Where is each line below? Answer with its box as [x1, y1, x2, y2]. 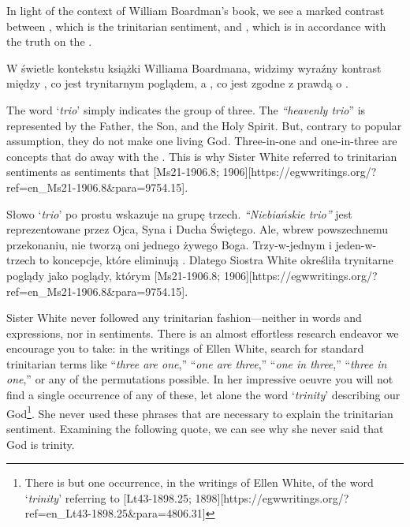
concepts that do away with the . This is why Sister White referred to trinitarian [6, 148, 397, 164]
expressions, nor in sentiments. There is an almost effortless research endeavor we [6, 324, 399, 341]
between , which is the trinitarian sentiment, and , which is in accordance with [6, 17, 386, 34]
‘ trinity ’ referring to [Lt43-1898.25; [24, 489, 192, 506]
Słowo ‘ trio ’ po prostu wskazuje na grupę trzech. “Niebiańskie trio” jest [6, 205, 352, 222]
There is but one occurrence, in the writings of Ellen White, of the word [24, 474, 374, 491]
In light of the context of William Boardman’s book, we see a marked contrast [6, 2, 385, 18]
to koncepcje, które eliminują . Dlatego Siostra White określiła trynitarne [39, 252, 393, 268]
